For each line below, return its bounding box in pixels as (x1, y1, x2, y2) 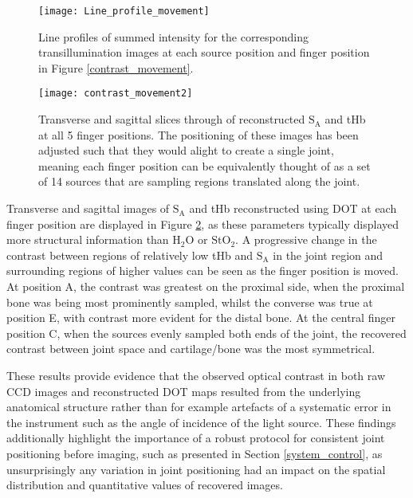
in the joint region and (273, 246, 383, 263)
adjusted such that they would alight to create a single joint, (38, 142, 334, 159)
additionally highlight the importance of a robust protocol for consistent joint (6, 429, 385, 446)
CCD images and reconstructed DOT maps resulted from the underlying (6, 382, 361, 399)
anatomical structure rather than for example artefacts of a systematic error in (6, 398, 391, 415)
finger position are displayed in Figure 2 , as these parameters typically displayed (6, 215, 399, 232)
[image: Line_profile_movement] (38, 6, 210, 17)
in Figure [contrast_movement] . (38, 59, 194, 76)
